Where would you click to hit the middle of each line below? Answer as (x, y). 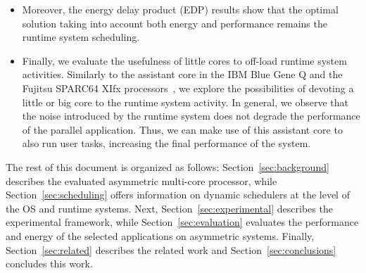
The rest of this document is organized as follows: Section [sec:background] (168, 166)
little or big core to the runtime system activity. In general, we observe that (185, 102)
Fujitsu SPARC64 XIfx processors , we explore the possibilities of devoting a (188, 88)
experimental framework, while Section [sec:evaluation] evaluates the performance (182, 222)
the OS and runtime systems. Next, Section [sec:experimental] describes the (169, 208)
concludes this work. (49, 264)
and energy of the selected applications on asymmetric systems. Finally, (160, 235)
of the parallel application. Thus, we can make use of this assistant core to (182, 129)
